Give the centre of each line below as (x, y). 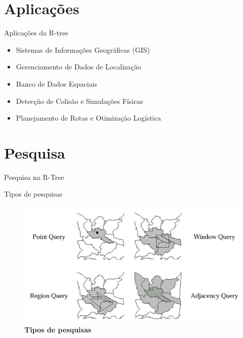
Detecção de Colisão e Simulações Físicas (79, 101)
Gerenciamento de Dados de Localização (78, 67)
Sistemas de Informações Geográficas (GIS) (83, 49)
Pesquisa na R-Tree (34, 177)
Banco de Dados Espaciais (57, 83)
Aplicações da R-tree (36, 33)
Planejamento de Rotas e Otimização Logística (88, 118)
